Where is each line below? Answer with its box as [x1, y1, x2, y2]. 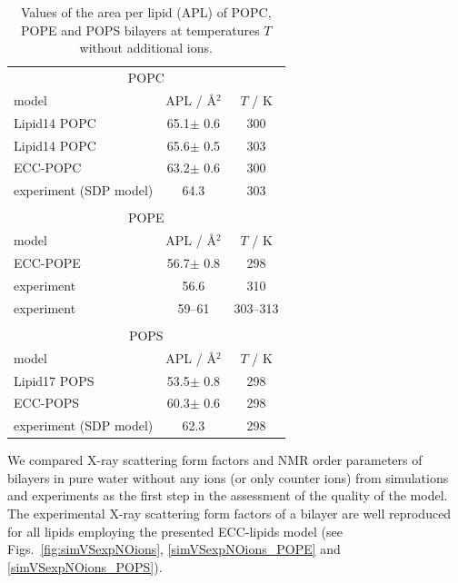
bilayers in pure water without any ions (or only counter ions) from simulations [7, 468, 449, 487]
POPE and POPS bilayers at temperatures [21, 20, 260, 39]
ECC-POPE [14, 253, 81, 272]
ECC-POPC [14, 158, 82, 177]
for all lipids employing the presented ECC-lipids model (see [7, 521, 343, 540]
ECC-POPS [14, 393, 80, 412]
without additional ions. [79, 38, 213, 57]
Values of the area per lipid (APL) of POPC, [21, 3, 272, 21]
